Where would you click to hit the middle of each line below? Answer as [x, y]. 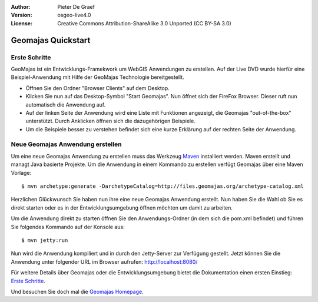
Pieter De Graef [76, 7]
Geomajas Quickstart [51, 40]
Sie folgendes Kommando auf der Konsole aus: [68, 227]
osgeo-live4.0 [74, 15]
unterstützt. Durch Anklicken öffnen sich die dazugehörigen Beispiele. [110, 121]
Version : [21, 15]
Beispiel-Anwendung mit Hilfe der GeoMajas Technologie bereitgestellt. [98, 77]
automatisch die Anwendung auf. [66, 104]
